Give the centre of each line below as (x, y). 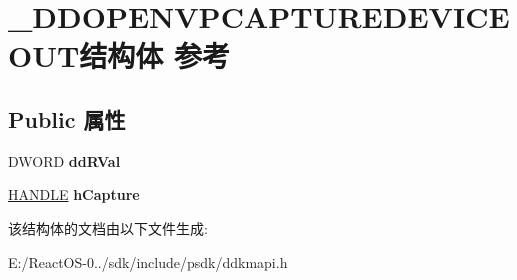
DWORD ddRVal (64, 160)
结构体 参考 (155, 55)
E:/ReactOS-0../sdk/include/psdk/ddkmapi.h (148, 261)
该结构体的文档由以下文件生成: (108, 227)
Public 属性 (67, 118)
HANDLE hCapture (74, 194)
